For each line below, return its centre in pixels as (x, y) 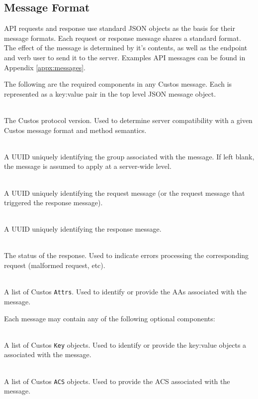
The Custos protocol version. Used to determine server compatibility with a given (128, 120)
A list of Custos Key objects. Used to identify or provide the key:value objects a (125, 344)
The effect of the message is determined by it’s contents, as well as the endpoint (126, 48)
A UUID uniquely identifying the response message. (83, 229)
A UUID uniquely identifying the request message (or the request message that (125, 193)
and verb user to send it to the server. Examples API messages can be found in (125, 57)
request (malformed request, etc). (55, 265)
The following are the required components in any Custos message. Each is (118, 84)
